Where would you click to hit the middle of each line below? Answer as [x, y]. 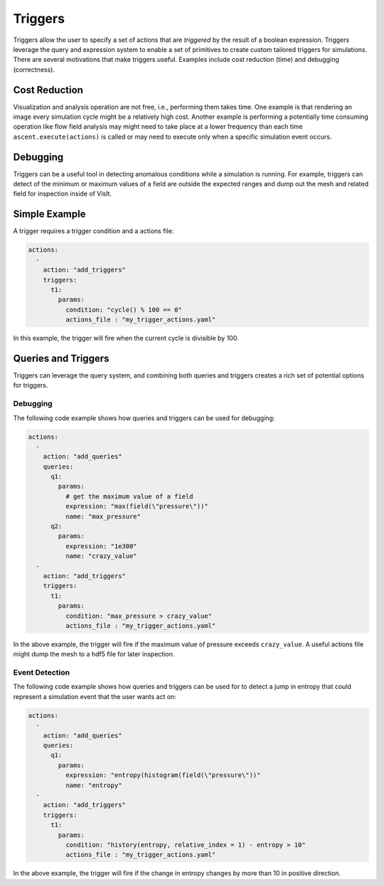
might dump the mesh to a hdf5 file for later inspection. [94, 654]
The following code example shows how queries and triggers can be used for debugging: [144, 418]
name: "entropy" [94, 785]
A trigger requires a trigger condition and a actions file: [94, 231]
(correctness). [34, 69]
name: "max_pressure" [103, 516]
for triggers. [31, 385]
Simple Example [49, 214]
